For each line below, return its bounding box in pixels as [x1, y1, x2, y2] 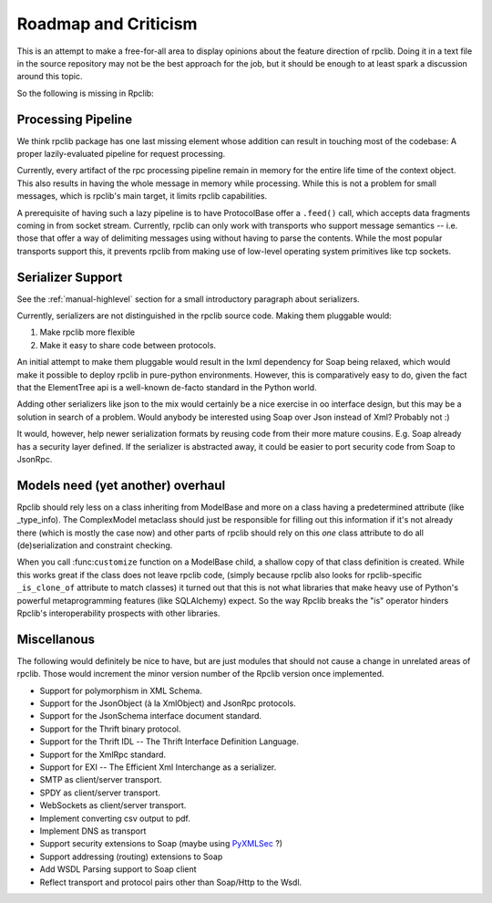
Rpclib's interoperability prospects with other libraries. [16, 607, 220, 618]
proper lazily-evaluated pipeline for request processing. [16, 149, 226, 160]
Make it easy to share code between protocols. [39, 339, 217, 350]
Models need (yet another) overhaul [16, 477, 226, 493]
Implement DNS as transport [39, 825, 147, 836]
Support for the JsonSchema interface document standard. [39, 711, 262, 721]
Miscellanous [16, 631, 96, 647]
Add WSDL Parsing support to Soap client [39, 864, 197, 875]
